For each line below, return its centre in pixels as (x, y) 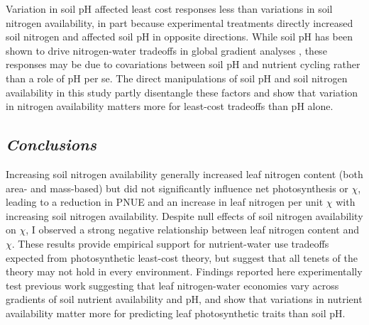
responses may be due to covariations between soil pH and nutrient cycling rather (183, 64)
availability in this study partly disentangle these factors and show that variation (182, 92)
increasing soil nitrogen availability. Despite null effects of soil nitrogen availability (184, 215)
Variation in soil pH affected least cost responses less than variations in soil (169, 9)
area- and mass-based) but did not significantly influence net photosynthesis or (177, 188)
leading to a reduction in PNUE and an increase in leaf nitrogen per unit (165, 202)
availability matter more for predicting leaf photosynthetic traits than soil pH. (176, 313)
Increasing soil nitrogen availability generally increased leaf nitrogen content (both (184, 173)
